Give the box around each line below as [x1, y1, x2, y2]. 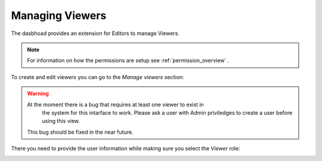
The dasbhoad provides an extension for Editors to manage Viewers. [11, 30, 180, 37]
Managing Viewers [11, 9, 107, 22]
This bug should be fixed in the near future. [27, 128, 134, 135]
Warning [27, 90, 49, 97]
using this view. [42, 118, 80, 125]
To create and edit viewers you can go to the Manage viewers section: [11, 73, 184, 80]
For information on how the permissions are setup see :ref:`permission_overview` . [27, 57, 230, 64]
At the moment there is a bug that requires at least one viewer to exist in [27, 101, 204, 108]
